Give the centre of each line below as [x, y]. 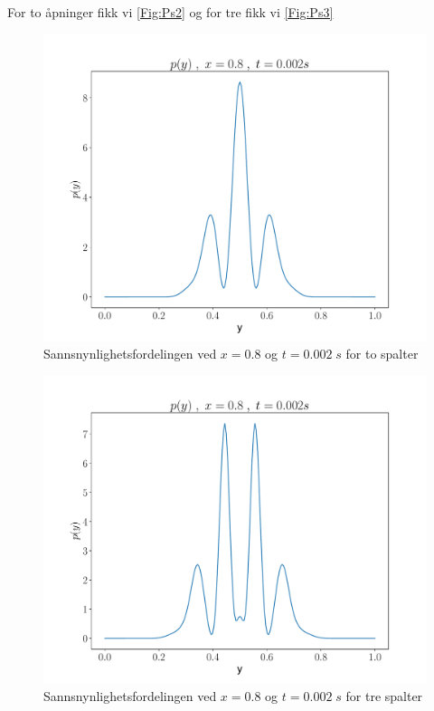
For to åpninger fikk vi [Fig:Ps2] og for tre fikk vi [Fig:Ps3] [170, 12]
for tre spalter [384, 695]
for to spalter [382, 354]
